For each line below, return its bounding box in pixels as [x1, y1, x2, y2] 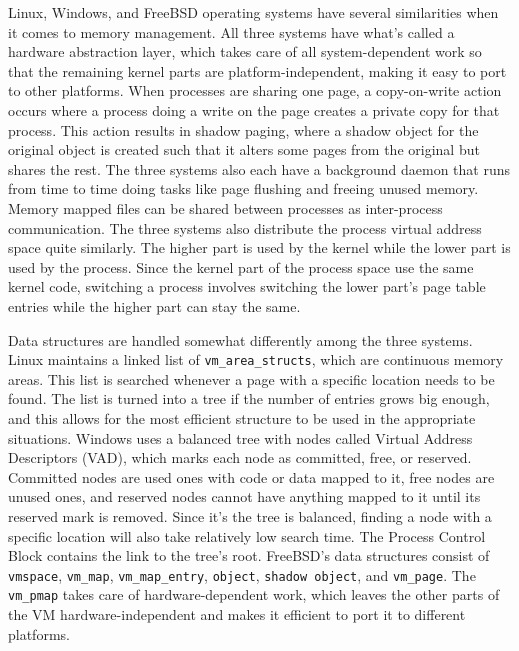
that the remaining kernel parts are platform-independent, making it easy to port [8, 60, 507, 81]
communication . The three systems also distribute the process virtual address [8, 217, 482, 238]
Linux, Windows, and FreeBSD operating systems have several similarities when [8, 2, 499, 22]
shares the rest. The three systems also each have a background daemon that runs [8, 158, 511, 179]
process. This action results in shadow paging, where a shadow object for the [8, 119, 479, 140]
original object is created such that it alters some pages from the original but [8, 139, 480, 160]
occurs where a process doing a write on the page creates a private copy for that [8, 99, 500, 120]
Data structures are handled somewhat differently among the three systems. [8, 329, 473, 350]
